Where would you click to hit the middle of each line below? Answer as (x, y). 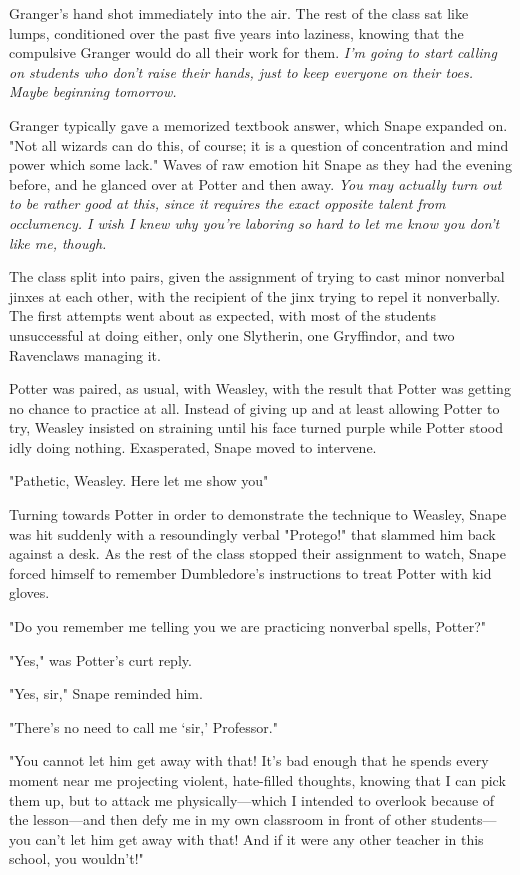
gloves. (29, 592)
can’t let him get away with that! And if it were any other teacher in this (259, 838)
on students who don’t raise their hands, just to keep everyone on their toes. (241, 71)
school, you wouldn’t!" (76, 858)
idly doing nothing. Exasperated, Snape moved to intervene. (193, 446)
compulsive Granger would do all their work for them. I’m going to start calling (253, 52)
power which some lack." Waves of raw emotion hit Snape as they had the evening (260, 164)
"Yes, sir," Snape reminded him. (106, 693)
